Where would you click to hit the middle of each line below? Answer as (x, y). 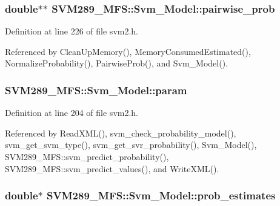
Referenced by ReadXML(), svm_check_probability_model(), (121, 133)
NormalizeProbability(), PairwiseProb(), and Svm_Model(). (117, 63)
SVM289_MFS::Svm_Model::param (96, 90)
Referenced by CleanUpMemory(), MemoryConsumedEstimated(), (128, 51)
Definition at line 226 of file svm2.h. (72, 31)
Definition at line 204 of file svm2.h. (72, 113)
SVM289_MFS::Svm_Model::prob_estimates (161, 195)
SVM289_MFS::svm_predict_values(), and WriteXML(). (112, 168)
